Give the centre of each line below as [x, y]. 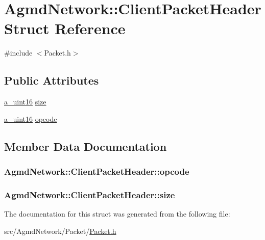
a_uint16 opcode [31, 118]
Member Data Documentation [86, 146]
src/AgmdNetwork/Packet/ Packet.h [60, 231]
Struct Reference [65, 28]
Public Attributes [52, 80]
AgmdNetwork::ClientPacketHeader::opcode [97, 171]
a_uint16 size [25, 102]
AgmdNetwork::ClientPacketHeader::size [90, 194]
